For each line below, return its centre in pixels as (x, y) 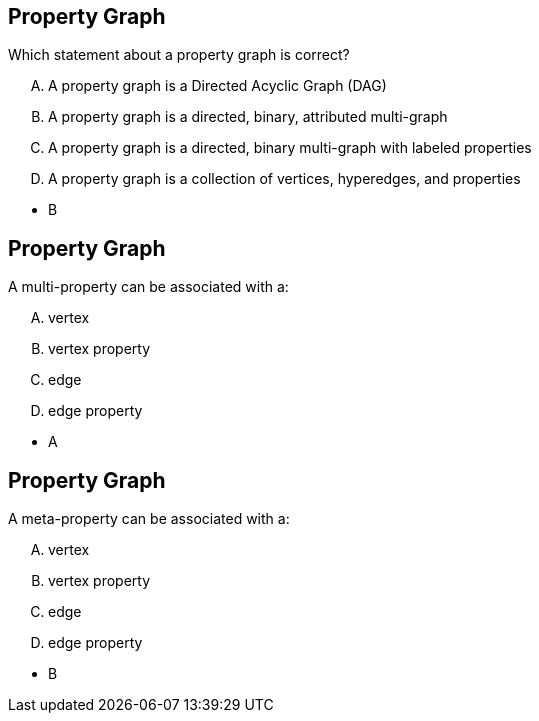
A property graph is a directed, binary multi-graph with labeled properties (290, 148)
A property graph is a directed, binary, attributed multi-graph (248, 117)
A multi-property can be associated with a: (148, 287)
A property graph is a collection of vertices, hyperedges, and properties (284, 179)
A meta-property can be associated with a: (149, 519)
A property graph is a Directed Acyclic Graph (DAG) (217, 86)
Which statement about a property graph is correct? (179, 55)
